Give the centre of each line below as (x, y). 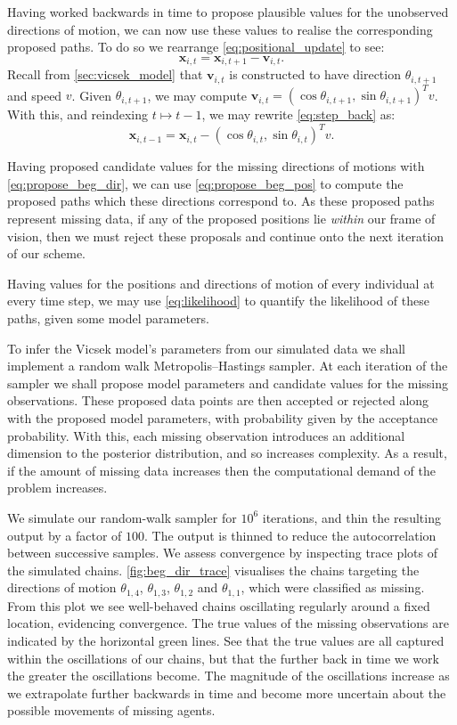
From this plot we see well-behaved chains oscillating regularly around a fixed (219, 605)
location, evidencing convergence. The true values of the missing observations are (228, 623)
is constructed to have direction (315, 74)
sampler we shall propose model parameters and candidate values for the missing (228, 383)
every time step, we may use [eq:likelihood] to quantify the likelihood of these (218, 301)
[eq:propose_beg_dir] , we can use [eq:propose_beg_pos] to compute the (205, 183)
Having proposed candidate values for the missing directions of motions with (216, 166)
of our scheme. (46, 253)
